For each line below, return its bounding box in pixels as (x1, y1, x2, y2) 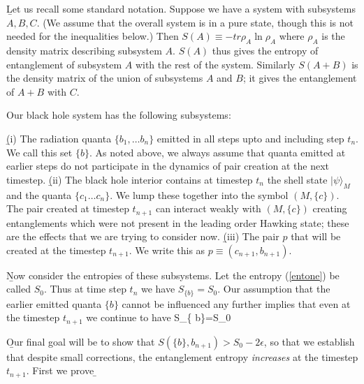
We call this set (6, 145, 73, 159)
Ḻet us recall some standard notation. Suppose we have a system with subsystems (6, 1, 356, 15)
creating (312, 201, 347, 216)
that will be (291, 229, 341, 244)
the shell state (267, 172, 328, 186)
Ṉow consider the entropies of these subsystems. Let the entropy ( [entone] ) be (6, 267, 340, 282)
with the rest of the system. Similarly (135, 57, 296, 71)
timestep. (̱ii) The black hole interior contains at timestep (6, 172, 253, 186)
